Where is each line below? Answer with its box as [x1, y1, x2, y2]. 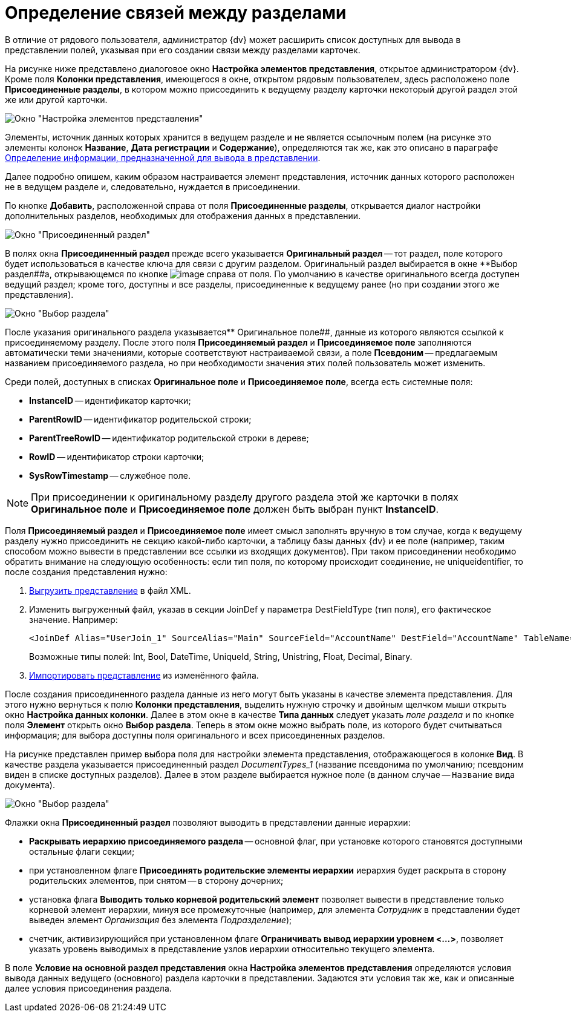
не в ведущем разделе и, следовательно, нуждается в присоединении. [5, 181, 301, 192]
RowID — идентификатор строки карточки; [29, 451, 204, 462]
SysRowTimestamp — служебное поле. [29, 470, 191, 481]
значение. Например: [29, 614, 118, 625]
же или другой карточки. [5, 94, 108, 105]
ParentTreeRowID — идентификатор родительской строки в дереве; [29, 432, 309, 443]
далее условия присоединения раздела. [5, 982, 172, 993]
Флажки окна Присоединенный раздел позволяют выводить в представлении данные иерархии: [5, 817, 411, 828]
